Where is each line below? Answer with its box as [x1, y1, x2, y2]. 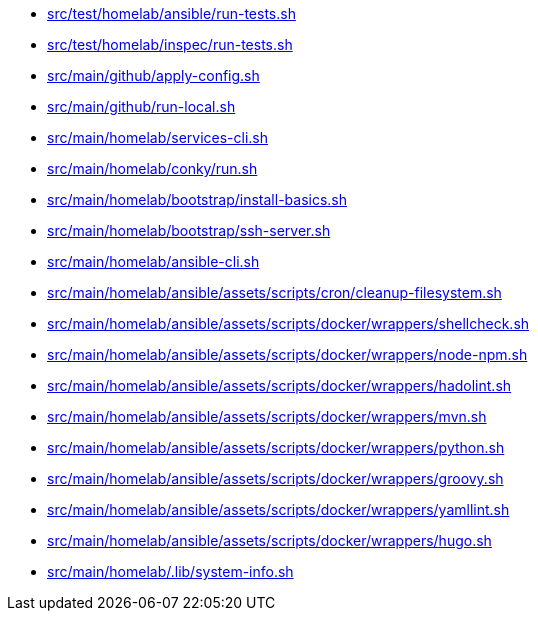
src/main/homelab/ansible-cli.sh [47, 253, 260, 270]
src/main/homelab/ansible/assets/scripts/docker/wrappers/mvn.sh [47, 408, 487, 425]
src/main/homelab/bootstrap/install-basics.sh [47, 191, 348, 208]
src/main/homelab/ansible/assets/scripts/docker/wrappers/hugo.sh [47, 532, 492, 549]
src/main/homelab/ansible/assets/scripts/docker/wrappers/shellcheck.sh [47, 315, 530, 332]
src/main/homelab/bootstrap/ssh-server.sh [47, 222, 331, 239]
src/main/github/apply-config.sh [47, 67, 260, 84]
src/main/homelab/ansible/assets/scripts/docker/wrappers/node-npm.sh [47, 346, 528, 363]
